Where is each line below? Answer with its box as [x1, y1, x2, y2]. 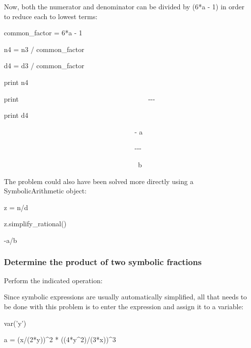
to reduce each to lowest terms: [4, 11, 98, 21]
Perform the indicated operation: [4, 275, 103, 285]
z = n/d [4, 202, 28, 212]
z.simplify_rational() [4, 218, 67, 229]
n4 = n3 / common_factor [4, 44, 84, 54]
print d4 [4, 110, 28, 120]
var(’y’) [4, 318, 27, 328]
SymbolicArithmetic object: [4, 186, 87, 196]
